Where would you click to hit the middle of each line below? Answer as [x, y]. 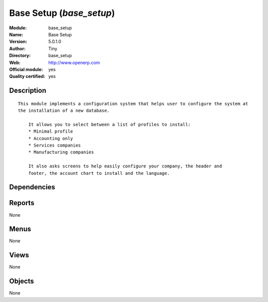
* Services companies [55, 146]
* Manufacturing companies [61, 152]
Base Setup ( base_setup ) [62, 13]
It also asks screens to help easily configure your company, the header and [125, 166]
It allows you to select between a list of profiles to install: [109, 124]
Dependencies [32, 187]
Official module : [26, 69]
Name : [16, 34]
